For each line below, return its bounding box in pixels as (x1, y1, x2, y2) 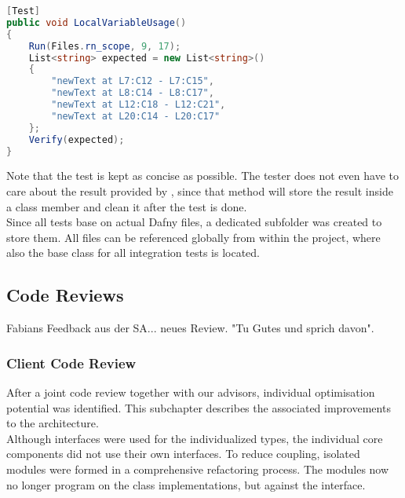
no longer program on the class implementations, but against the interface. (6, 476, 366, 493)
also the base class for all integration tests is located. (6, 244, 260, 261)
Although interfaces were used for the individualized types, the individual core (6, 430, 383, 446)
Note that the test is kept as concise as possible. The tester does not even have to (6, 167, 399, 184)
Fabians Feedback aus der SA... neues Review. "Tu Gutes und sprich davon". (6, 320, 374, 336)
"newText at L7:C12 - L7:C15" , (51, 75, 214, 87)
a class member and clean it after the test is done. (6, 198, 247, 214)
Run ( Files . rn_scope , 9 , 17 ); (28, 40, 181, 52)
